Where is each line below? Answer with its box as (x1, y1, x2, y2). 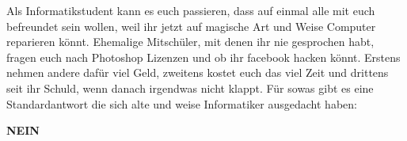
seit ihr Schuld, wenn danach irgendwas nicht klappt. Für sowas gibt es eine (6, 79, 374, 96)
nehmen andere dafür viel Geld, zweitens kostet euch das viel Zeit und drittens (6, 64, 389, 81)
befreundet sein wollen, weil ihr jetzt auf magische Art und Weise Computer (6, 17, 376, 34)
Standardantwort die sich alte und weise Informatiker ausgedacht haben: (6, 95, 357, 112)
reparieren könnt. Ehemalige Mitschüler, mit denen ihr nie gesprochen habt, (6, 33, 375, 50)
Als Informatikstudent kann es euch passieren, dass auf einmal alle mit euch (6, 2, 375, 18)
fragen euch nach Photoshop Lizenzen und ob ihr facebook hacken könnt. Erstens (6, 48, 401, 65)
